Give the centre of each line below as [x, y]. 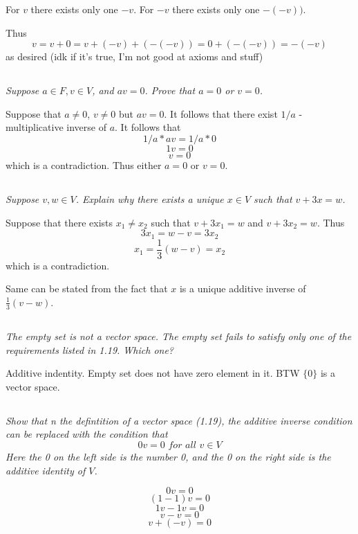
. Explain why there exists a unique [150, 198]
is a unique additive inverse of [243, 288]
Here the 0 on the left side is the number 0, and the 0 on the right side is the [168, 456]
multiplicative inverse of [56, 127]
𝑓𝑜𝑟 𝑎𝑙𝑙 [182, 445]
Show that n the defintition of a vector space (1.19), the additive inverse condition [179, 420]
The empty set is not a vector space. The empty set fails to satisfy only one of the [179, 336]
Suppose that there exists [59, 222]
